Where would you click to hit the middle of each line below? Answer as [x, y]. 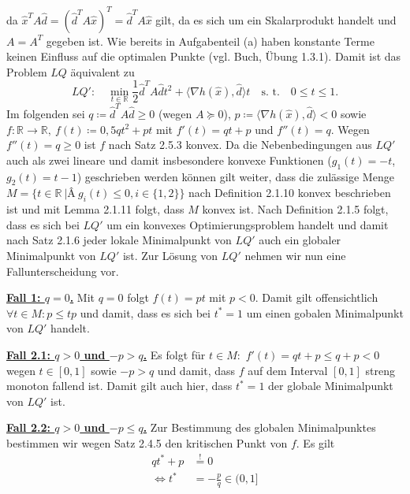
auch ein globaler [300, 240]
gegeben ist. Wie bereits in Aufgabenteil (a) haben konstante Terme [210, 41]
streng [380, 370]
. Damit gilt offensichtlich [317, 297]
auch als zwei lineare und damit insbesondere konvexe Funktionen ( [169, 160]
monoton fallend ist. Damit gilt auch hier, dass [119, 386]
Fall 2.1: [28, 355]
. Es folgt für [174, 355]
